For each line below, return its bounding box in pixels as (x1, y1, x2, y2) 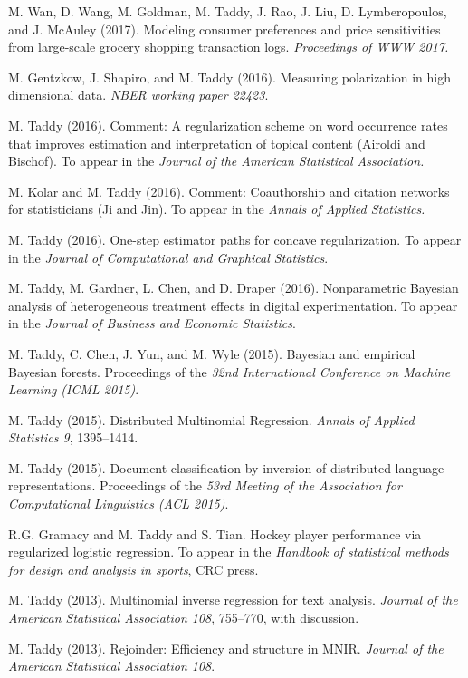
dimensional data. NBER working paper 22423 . (8, 85, 269, 104)
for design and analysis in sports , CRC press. (8, 559, 259, 578)
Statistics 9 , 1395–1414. (8, 428, 138, 447)
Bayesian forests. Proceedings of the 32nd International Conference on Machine (8, 362, 451, 381)
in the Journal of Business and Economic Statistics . (8, 314, 296, 333)
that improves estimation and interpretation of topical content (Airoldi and (8, 133, 425, 152)
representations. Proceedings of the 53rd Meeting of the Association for (8, 476, 402, 495)
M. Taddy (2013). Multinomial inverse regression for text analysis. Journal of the (8, 590, 458, 609)
